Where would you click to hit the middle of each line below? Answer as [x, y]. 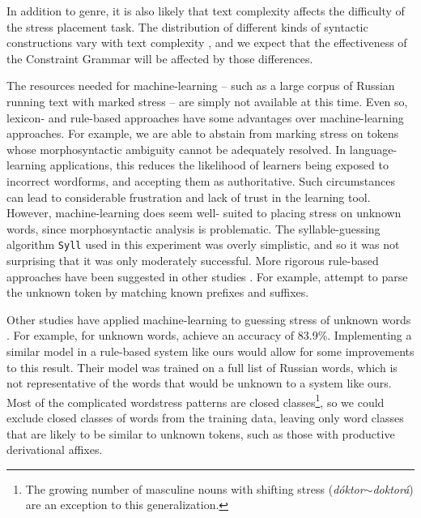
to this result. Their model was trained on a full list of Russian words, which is [202, 367]
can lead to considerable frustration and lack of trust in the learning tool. [189, 197]
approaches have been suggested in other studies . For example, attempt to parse [207, 276]
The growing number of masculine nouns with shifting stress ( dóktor [195, 488]
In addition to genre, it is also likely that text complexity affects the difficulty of [206, 11]
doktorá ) [393, 488]
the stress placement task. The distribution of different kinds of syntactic [187, 26]
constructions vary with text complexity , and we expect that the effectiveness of [207, 43]
